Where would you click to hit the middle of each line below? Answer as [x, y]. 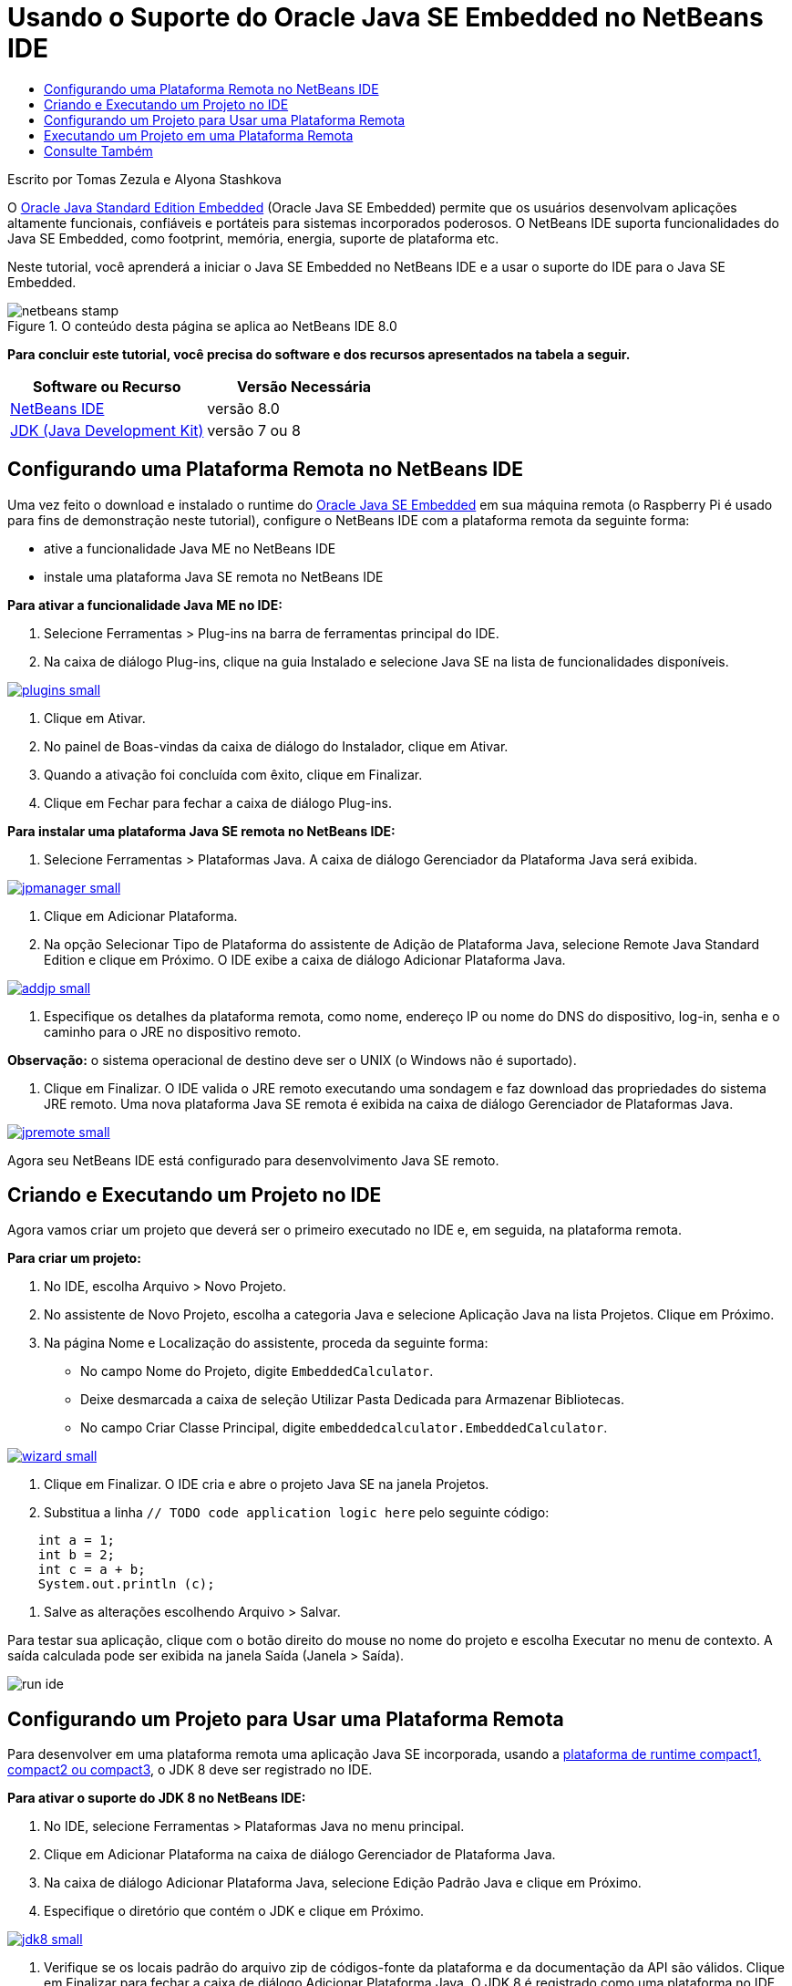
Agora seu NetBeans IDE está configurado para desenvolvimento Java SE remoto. [253, 1160]
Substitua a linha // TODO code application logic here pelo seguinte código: [297, 1513]
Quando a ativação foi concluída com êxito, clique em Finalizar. [233, 774]
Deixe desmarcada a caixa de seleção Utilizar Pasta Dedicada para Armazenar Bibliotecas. [352, 1400]
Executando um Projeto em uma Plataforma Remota [199, 135]
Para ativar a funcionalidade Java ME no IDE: [145, 605]
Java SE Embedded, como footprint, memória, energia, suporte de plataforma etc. [253, 238]
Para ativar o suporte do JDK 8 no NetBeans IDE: [157, 1798]
